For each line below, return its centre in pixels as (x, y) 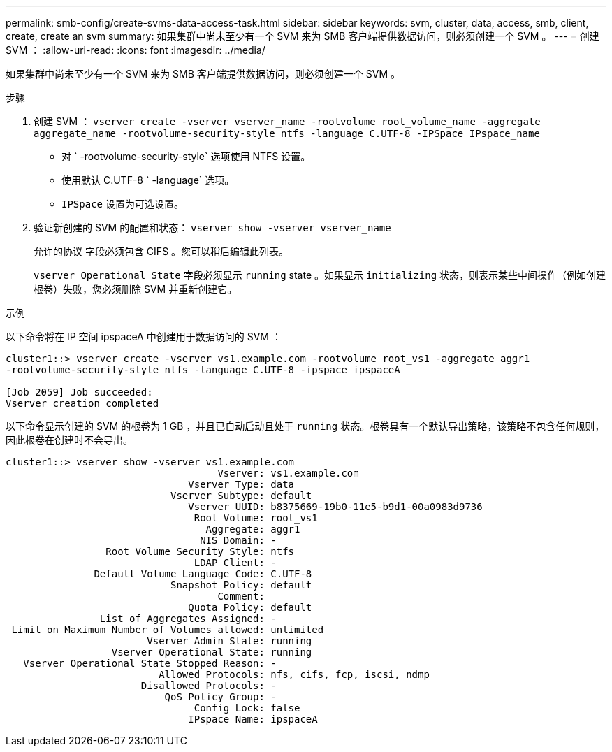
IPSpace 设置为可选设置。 (123, 204)
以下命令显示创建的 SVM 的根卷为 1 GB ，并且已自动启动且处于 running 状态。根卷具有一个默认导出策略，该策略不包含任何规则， (305, 426)
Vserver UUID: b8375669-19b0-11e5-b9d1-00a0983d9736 (335, 507)
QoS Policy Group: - (220, 697)
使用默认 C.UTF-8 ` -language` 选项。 (148, 180)
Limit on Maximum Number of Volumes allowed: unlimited (168, 630)
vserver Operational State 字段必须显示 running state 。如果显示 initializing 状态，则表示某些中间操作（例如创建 (320, 275)
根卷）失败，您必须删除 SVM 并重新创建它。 (136, 289)
